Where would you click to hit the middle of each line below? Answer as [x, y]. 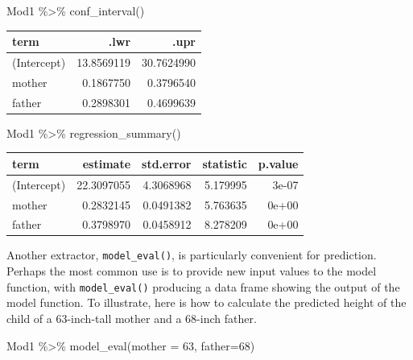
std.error [167, 163]
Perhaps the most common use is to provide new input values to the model [192, 271]
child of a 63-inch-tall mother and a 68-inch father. [132, 318]
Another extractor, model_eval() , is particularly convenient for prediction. [192, 255]
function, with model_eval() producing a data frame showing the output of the [203, 286]
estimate [107, 163]
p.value [278, 163]
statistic [225, 163]
